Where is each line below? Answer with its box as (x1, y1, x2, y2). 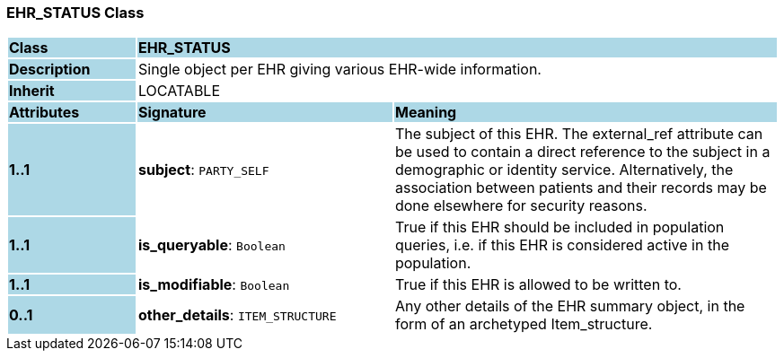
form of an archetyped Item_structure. (394, 315, 653, 334)
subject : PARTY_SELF (137, 161, 269, 179)
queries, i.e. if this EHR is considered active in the (394, 236, 729, 255)
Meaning (394, 103, 457, 122)
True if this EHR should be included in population (394, 218, 725, 237)
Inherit (9, 82, 55, 100)
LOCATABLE (137, 82, 221, 100)
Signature (137, 103, 207, 122)
